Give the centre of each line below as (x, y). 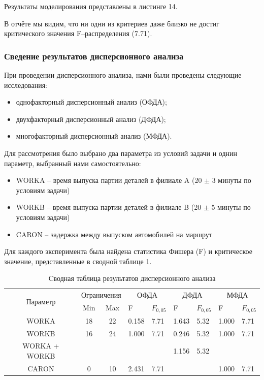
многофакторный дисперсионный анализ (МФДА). (94, 136)
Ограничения (101, 295)
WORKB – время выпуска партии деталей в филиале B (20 (109, 207)
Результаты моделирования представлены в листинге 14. (91, 6)
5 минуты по (231, 207)
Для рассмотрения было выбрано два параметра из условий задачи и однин (121, 153)
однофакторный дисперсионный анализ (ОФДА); (91, 102)
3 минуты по (232, 180)
